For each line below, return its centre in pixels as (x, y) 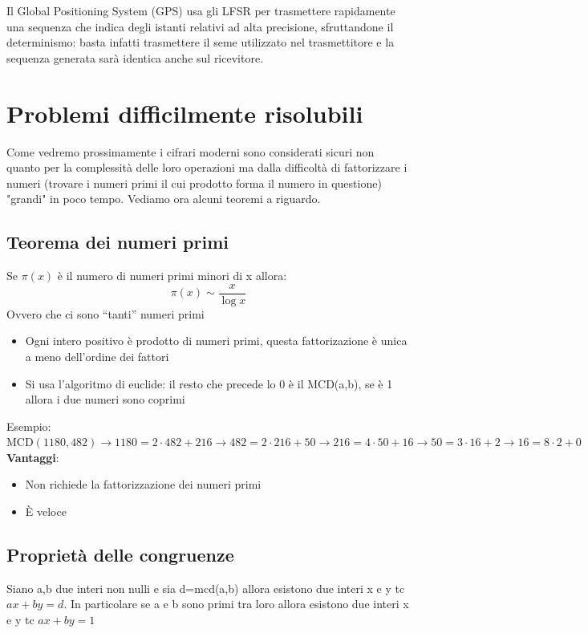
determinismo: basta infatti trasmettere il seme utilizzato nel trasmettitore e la (201, 42)
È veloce (46, 511)
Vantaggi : (33, 457)
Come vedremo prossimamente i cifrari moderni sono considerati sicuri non (191, 151)
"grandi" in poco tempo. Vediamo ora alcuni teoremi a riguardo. (164, 199)
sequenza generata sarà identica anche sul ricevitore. (135, 57)
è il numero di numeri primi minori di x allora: (172, 276)
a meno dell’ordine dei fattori (97, 356)
